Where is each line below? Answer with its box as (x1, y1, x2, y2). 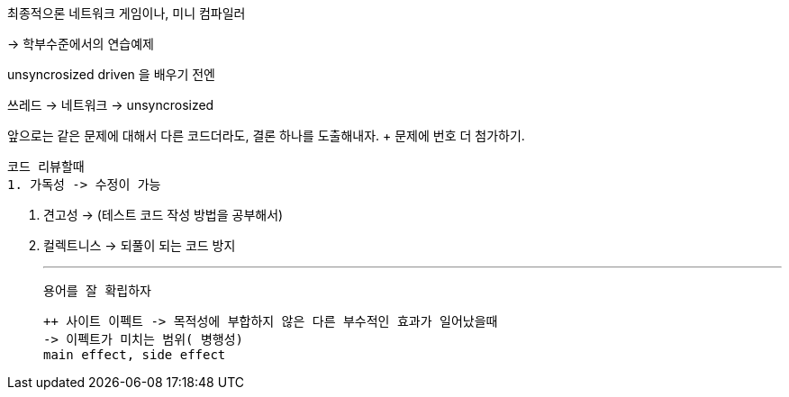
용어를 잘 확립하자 (43, 284, 151, 298)
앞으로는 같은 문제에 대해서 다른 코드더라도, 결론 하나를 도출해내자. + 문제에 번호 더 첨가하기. (7, 128, 525, 143)
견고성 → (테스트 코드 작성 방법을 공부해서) (43, 207, 284, 222)
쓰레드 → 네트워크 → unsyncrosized (7, 97, 214, 113)
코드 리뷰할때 (7, 159, 85, 174)
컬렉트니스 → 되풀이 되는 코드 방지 (43, 238, 236, 253)
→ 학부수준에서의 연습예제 (7, 36, 154, 51)
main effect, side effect (43, 347, 226, 362)
